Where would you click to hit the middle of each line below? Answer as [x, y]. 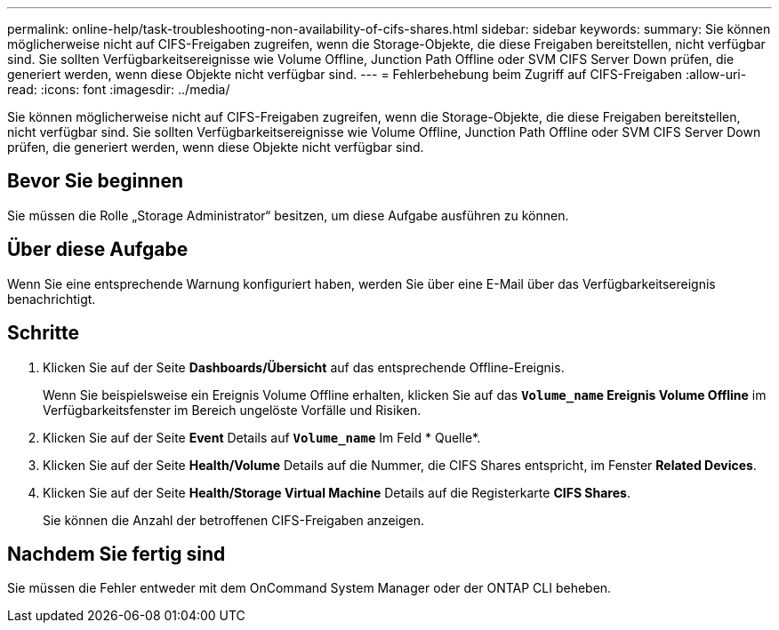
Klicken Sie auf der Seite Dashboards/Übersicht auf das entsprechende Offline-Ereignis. [304, 367]
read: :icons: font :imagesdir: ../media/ [119, 89]
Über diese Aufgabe [98, 250]
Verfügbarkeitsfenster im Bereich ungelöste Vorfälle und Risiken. [232, 410]
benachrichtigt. [52, 299]
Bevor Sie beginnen [96, 181]
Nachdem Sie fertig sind [116, 554]
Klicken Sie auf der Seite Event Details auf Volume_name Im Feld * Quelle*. [262, 437]
